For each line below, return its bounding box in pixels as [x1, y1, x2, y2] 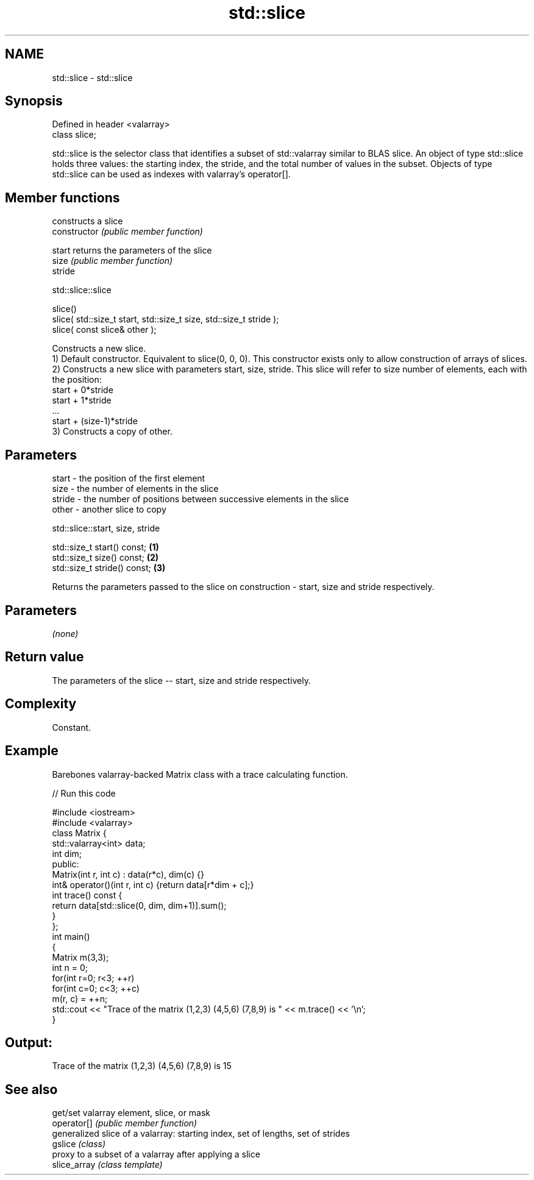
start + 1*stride [52, 395, 112, 406]
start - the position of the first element [52, 473, 205, 484]
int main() [52, 931, 90, 942]
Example [5, 743, 59, 759]
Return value [5, 649, 84, 665]
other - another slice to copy [52, 504, 166, 515]
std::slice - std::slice [52, 72, 133, 83]
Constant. [52, 722, 91, 733]
